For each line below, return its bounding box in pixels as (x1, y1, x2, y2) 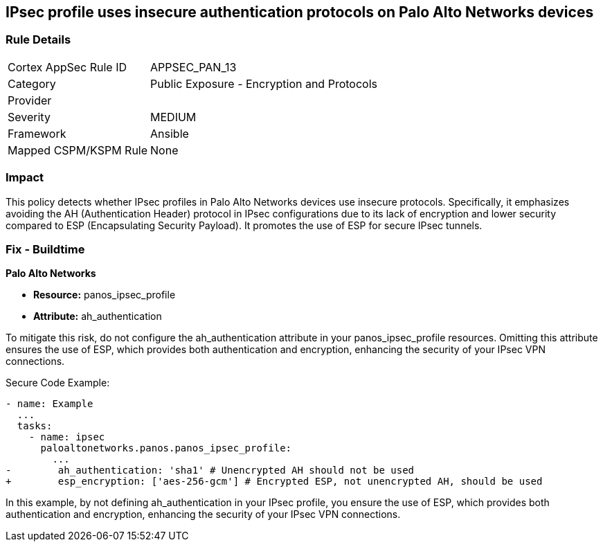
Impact (6, 170, 44, 185)
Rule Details (6, 33, 71, 47)
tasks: (17, 420, 53, 432)
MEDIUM (150, 109, 197, 124)
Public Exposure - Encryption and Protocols (150, 76, 377, 91)
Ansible (150, 126, 189, 141)
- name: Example (6, 398, 93, 410)
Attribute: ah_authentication (33, 310, 162, 323)
